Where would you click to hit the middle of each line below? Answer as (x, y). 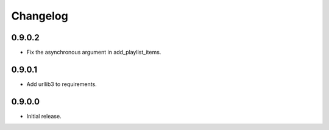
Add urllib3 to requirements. (62, 84)
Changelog (40, 16)
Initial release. (44, 116)
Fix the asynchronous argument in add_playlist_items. (94, 52)
